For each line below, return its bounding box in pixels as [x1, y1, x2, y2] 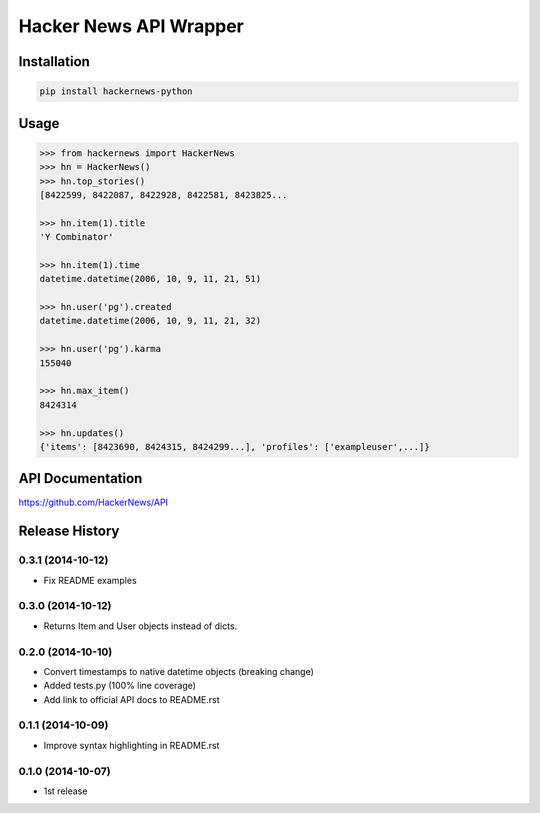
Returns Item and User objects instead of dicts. [43, 620, 238, 632]
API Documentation [18, 470, 143, 487]
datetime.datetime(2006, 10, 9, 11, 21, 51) [39, 273, 262, 285]
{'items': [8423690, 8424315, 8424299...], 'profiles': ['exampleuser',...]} [39, 441, 430, 452]
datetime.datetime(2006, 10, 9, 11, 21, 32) [39, 315, 262, 327]
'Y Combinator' [39, 231, 114, 243]
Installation [18, 53, 90, 70]
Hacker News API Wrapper [18, 15, 245, 37]
